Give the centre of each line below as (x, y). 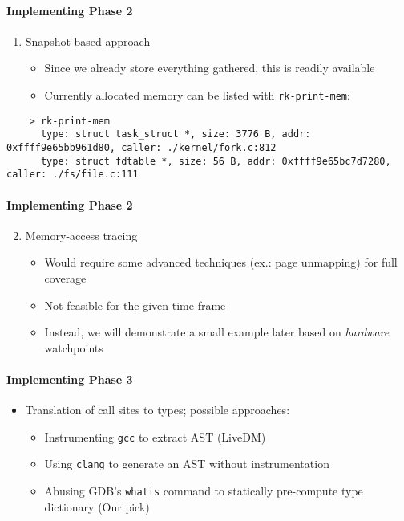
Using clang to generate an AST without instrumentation (187, 464)
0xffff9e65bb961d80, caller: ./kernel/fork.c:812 (141, 147)
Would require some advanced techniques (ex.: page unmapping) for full (221, 262)
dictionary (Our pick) (97, 506)
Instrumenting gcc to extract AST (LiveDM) (155, 436)
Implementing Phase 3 (70, 379)
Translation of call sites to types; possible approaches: (158, 410)
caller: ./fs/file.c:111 (73, 175)
